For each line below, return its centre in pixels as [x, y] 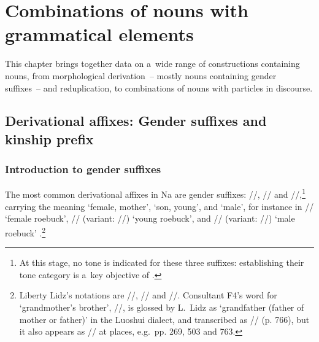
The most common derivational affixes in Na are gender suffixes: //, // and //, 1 [155, 193]
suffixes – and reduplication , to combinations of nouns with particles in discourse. [159, 87]
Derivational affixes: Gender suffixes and [136, 121]
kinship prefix [49, 138]
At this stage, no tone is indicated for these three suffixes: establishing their [162, 262]
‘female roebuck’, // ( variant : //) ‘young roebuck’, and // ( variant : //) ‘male [150, 218]
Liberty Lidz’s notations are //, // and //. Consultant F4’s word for [148, 295]
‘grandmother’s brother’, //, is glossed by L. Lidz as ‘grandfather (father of [162, 307]
